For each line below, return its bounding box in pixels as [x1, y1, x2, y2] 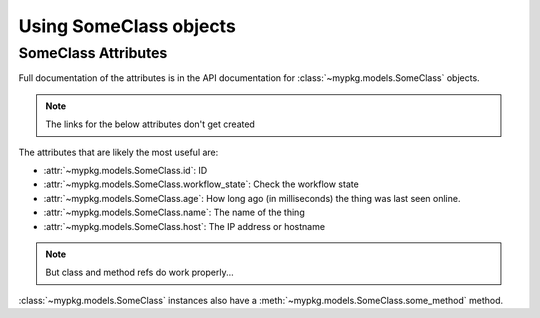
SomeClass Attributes [18, 44, 168, 62]
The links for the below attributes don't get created [45, 118, 255, 130]
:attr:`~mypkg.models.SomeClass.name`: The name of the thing [43, 206, 305, 219]
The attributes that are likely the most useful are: [18, 146, 219, 158]
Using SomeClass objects [18, 15, 237, 37]
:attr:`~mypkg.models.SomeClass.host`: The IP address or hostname [43, 220, 325, 232]
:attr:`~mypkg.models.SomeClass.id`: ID [43, 164, 208, 176]
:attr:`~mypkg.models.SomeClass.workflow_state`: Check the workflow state [43, 178, 359, 190]
